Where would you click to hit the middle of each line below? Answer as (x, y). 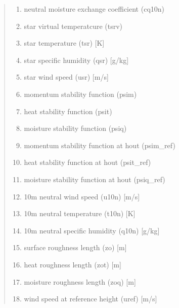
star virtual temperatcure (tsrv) (73, 26)
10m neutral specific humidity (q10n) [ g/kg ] (92, 230)
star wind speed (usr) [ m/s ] (66, 77)
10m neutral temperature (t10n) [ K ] (80, 213)
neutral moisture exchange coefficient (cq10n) (94, 9)
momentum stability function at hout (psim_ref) (100, 145)
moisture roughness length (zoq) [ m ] (80, 281)
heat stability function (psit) (68, 111)
